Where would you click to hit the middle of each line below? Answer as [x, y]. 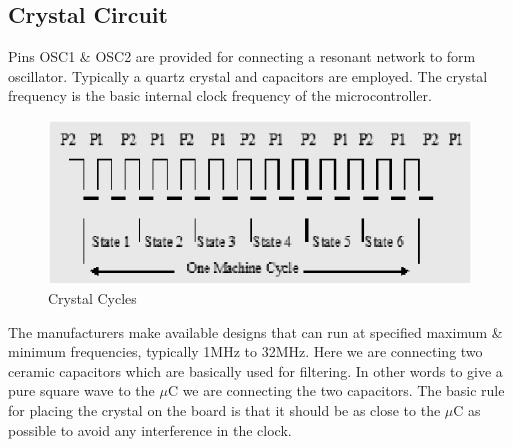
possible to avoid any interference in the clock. [150, 429]
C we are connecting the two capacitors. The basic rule [336, 390]
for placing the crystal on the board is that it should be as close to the [224, 409]
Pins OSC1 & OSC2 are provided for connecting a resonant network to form [242, 56]
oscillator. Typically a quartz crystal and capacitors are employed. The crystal [248, 75]
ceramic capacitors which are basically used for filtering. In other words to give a [255, 370]
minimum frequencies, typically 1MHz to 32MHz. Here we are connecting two [245, 351]
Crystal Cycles [92, 297]
